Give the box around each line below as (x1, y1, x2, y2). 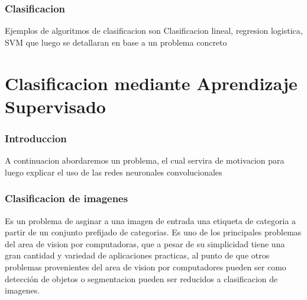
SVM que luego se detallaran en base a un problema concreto (5, 36, 227, 48)
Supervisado (5, 94, 106, 118)
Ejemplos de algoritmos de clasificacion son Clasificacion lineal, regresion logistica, (5, 24, 303, 37)
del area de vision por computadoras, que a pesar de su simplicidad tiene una (5, 237, 285, 250)
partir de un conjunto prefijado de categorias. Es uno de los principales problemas (5, 226, 302, 238)
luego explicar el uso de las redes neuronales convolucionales (5, 165, 222, 178)
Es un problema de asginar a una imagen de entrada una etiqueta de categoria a (5, 214, 296, 226)
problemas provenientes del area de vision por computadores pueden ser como (5, 260, 286, 273)
